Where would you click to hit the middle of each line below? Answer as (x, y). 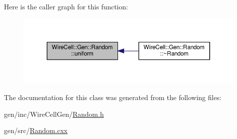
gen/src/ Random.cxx (36, 130)
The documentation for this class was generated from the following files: (113, 97)
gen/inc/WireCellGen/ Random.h (54, 114)
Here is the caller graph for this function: (66, 6)
